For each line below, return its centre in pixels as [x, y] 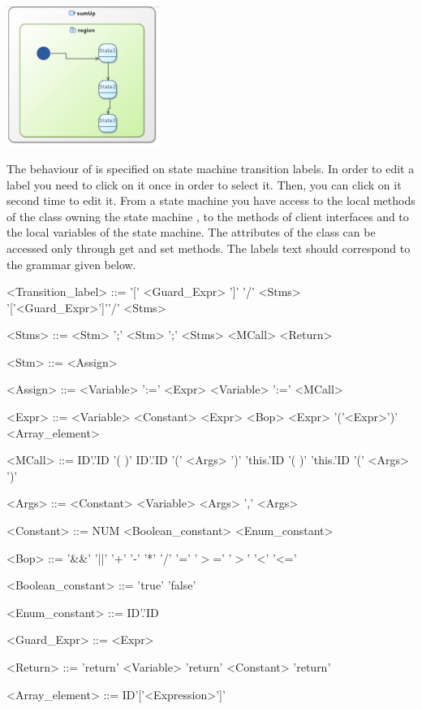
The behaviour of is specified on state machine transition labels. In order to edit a [211, 168]
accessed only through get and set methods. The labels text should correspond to [209, 248]
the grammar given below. [71, 264]
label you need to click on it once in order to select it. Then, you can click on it [204, 184]
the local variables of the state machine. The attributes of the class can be [191, 232]
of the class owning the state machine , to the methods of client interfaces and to [208, 216]
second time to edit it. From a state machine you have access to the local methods [211, 200]
